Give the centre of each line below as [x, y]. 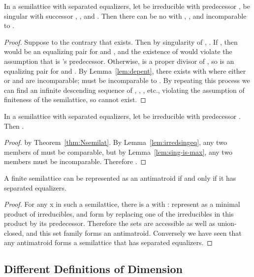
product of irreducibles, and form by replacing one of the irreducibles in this [119, 213]
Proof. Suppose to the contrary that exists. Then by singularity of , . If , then [121, 42]
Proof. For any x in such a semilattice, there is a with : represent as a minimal [122, 204]
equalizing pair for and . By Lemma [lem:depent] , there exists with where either [125, 70]
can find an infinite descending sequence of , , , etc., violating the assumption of [124, 90]
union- [227, 223]
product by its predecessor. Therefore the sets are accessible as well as [110, 223]
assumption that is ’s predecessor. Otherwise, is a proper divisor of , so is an [119, 61]
